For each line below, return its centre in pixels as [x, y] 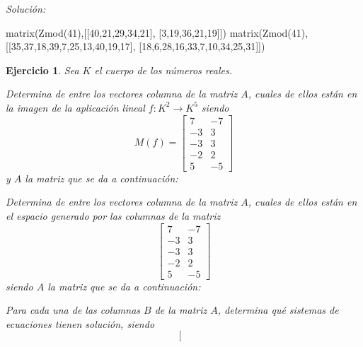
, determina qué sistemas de [278, 310]
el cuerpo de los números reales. [163, 70]
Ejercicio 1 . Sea [42, 70]
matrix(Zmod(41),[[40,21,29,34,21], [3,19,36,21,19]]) [116, 32]
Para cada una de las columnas [73, 310]
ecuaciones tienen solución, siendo [80, 323]
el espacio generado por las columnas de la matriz [113, 215]
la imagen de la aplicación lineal [75, 107]
